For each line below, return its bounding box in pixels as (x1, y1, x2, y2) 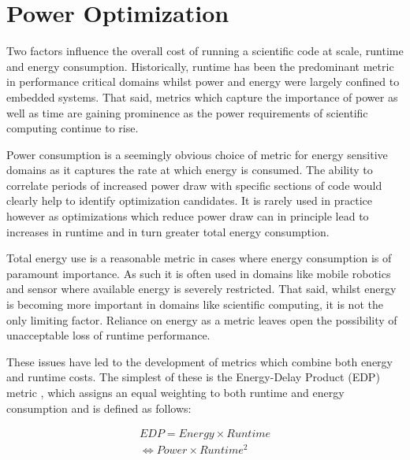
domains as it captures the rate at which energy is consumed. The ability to (6, 161, 373, 178)
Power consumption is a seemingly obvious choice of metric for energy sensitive (6, 146, 388, 162)
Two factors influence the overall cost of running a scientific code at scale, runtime (6, 43, 404, 59)
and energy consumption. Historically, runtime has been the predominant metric (6, 57, 394, 74)
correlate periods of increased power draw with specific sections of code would (6, 176, 382, 193)
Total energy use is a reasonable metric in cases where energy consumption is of (6, 250, 392, 266)
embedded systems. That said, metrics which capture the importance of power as (6, 88, 398, 105)
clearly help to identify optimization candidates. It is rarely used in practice (6, 192, 372, 209)
